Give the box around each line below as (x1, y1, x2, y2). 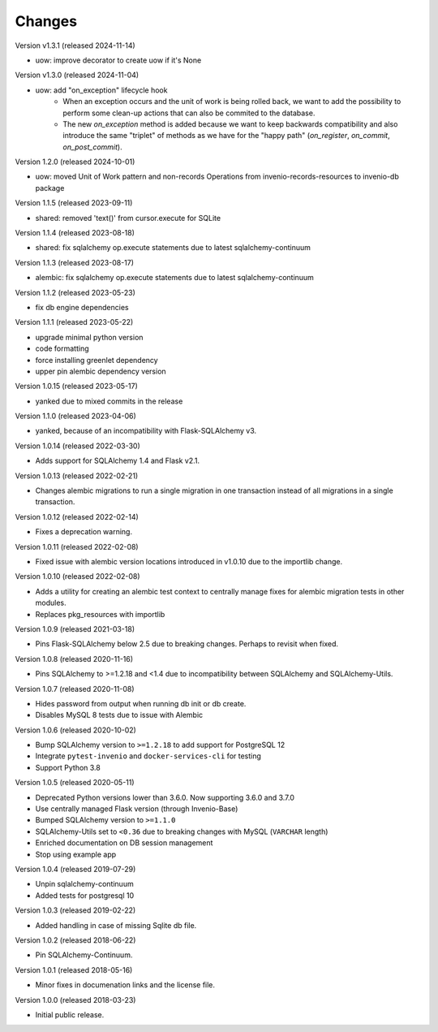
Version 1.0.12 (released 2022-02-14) (15, 512, 140, 521)
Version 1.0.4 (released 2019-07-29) (15, 864, 136, 874)
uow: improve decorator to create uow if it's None (35, 55, 202, 65)
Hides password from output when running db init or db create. (35, 698, 247, 708)
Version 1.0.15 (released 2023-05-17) (15, 382, 138, 391)
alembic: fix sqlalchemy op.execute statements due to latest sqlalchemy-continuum (35, 273, 314, 283)
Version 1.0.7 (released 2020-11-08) (15, 684, 135, 693)
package (35, 183, 65, 192)
